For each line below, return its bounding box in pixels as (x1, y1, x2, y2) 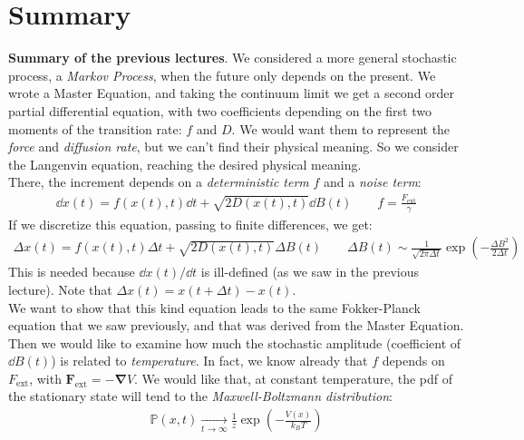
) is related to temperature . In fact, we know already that (51, 351, 368, 370)
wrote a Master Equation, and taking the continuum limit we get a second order (8, 83, 455, 103)
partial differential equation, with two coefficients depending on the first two (8, 101, 432, 120)
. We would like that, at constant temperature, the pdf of (134, 368, 452, 387)
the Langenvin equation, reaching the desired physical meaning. (8, 154, 362, 173)
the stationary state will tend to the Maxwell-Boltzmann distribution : (8, 386, 393, 406)
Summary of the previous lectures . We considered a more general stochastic (8, 48, 457, 67)
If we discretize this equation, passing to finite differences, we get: (8, 214, 373, 233)
